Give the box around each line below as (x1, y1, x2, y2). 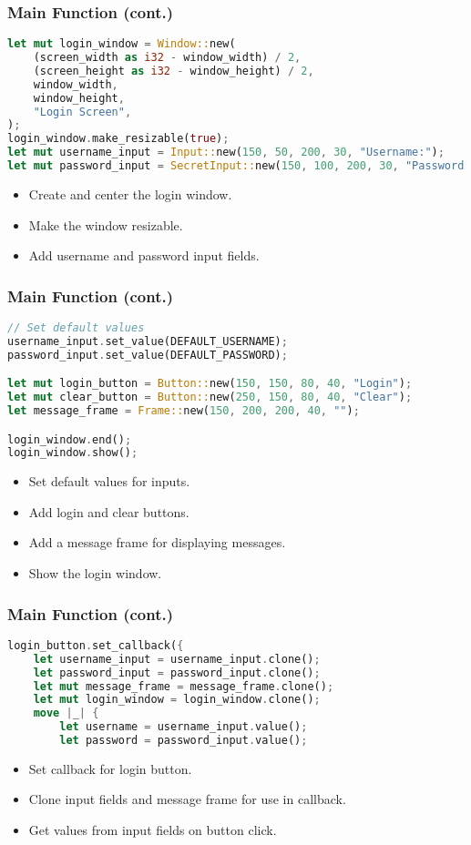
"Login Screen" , (33, 105, 132, 118)
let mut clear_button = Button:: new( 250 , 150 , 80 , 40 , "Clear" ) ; (7, 391, 413, 404)
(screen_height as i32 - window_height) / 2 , (33, 64, 314, 77)
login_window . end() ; (7, 433, 132, 446)
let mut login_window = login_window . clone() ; (33, 693, 321, 707)
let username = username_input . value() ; (59, 720, 308, 734)
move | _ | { (33, 707, 99, 720)
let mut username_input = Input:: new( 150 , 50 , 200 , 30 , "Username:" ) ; (7, 146, 445, 159)
